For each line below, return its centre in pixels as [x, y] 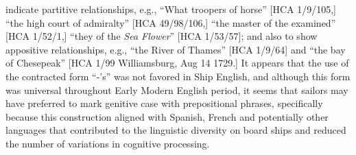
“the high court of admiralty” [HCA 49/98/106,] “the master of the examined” [171, 22]
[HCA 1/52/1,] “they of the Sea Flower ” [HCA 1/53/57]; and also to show [162, 36]
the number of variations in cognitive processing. [108, 143]
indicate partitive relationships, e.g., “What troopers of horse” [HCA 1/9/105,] [171, 9]
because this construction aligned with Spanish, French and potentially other [167, 116]
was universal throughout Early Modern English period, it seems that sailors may [177, 90]
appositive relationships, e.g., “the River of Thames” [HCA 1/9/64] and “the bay [176, 49]
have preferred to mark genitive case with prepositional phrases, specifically [164, 103]
